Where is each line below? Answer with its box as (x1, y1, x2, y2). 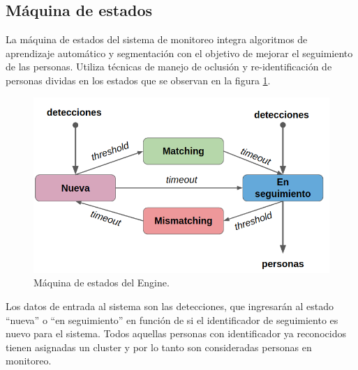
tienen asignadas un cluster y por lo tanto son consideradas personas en (6, 339, 312, 354)
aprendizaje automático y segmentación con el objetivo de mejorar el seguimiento (6, 45, 353, 60)
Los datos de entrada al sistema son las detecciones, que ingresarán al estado (6, 298, 334, 313)
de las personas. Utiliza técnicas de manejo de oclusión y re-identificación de (6, 59, 332, 74)
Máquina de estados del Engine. (33, 275, 170, 290)
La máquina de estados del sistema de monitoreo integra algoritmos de (6, 32, 308, 47)
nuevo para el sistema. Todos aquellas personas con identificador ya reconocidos (6, 326, 346, 341)
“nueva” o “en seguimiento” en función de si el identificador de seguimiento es (6, 312, 338, 327)
